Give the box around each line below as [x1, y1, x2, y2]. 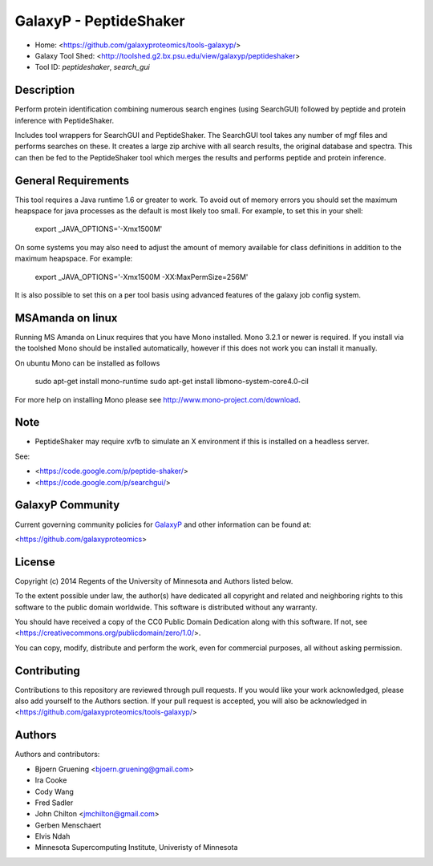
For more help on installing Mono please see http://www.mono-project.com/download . [14, 395, 301, 404]
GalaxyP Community [14, 498, 120, 512]
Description [14, 83, 75, 97]
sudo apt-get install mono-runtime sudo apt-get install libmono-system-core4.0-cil [34, 377, 309, 386]
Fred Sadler [34, 798, 74, 807]
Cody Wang [34, 787, 74, 796]
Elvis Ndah [34, 832, 71, 841]
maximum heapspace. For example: [14, 253, 133, 264]
